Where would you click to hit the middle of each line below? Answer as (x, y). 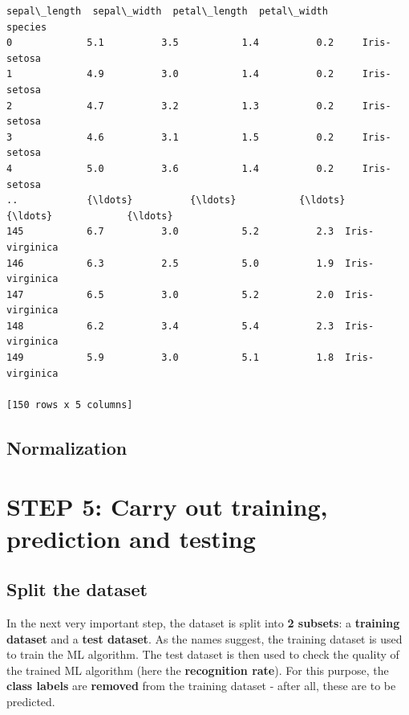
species (27, 27)
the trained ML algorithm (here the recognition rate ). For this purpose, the (198, 670)
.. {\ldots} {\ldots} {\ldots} (176, 200)
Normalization (67, 447)
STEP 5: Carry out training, (167, 507)
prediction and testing (131, 538)
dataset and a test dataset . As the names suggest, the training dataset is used (204, 638)
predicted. (31, 701)
